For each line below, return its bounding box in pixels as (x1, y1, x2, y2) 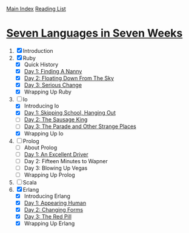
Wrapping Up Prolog (24, 171, 76, 178)
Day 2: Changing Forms (24, 206, 84, 213)
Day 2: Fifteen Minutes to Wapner (24, 157, 108, 164)
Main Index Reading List (6, 5, 67, 12)
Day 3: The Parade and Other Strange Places (24, 123, 136, 130)
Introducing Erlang (24, 192, 71, 200)
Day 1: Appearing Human (24, 199, 87, 206)
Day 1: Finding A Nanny (24, 68, 82, 75)
